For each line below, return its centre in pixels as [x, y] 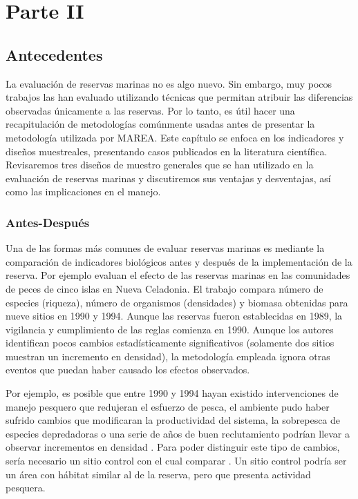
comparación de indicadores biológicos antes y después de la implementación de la [179, 261]
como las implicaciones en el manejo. [83, 192]
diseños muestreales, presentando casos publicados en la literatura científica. [167, 151]
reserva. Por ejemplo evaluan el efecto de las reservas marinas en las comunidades [178, 275]
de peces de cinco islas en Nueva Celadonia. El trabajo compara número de [164, 288]
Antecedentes [54, 54]
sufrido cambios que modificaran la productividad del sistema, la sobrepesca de [173, 420]
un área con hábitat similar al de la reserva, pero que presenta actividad [158, 474]
